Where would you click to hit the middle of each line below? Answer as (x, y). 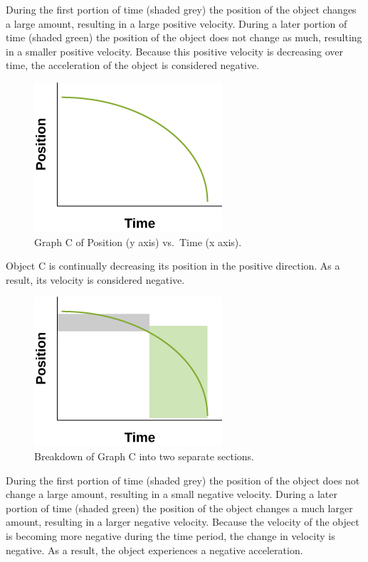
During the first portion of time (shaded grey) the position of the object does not (183, 480)
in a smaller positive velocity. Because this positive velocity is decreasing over (175, 51)
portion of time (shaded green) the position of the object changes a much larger (179, 508)
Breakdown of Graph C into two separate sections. (144, 456)
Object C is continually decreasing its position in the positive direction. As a (173, 266)
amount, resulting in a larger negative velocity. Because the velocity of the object (183, 522)
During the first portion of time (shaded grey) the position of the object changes (181, 9)
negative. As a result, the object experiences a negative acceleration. (154, 550)
